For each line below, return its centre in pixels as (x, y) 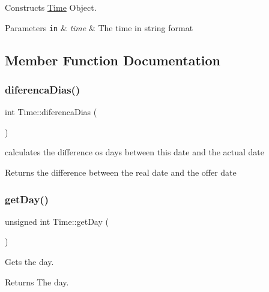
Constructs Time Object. (51, 7)
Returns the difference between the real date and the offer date (121, 172)
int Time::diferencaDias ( (51, 112)
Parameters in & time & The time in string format (99, 27)
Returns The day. (37, 282)
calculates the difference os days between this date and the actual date (134, 152)
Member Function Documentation (113, 60)
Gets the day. (29, 262)
